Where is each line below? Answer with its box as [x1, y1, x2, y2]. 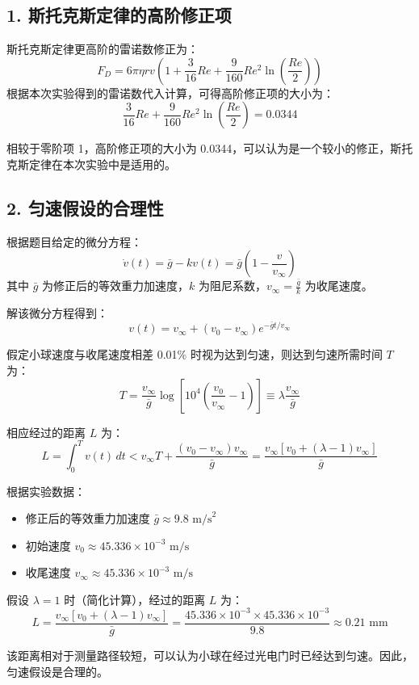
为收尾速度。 [304, 277, 373, 294]
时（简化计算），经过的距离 [64, 590, 206, 607]
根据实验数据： [6, 482, 86, 499]
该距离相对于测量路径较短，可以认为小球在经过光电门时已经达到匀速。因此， [6, 647, 413, 664]
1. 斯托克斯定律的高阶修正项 [6, 2, 232, 27]
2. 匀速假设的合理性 [6, 195, 164, 220]
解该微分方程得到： [6, 305, 108, 321]
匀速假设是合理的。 [6, 662, 108, 679]
